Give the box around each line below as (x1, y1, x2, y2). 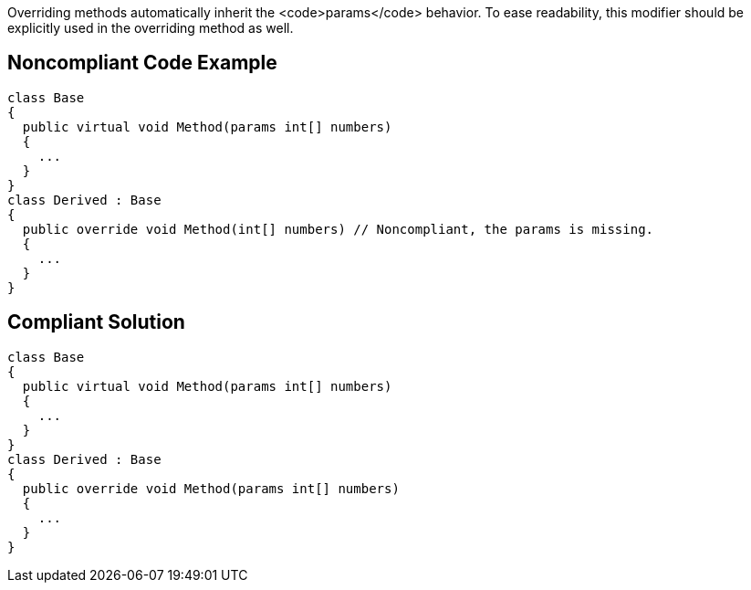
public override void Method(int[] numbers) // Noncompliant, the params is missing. (22, 221, 654, 237)
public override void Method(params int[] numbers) (22, 480, 400, 496)
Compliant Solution (7, 311, 185, 334)
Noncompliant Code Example (7, 51, 277, 75)
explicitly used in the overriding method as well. (7, 20, 294, 36)
